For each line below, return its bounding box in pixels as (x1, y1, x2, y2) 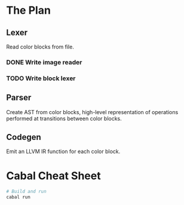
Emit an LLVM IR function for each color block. (6, 148, 121, 155)
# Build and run (6, 189, 47, 195)
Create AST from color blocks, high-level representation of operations (6, 108, 179, 115)
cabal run (6, 194, 31, 200)
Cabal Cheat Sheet (6, 169, 101, 182)
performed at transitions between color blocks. (6, 115, 122, 122)
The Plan (6, 4, 51, 17)
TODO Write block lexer (6, 74, 76, 82)
